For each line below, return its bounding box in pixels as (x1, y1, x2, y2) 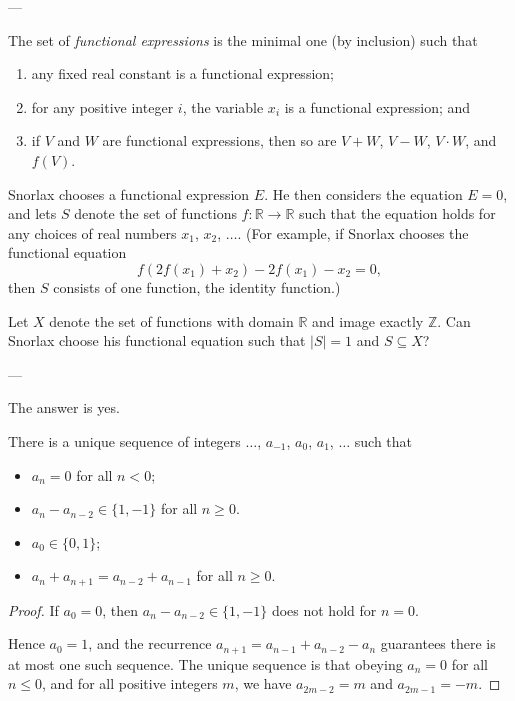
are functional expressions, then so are (102, 130, 337, 151)
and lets (8, 203, 57, 224)
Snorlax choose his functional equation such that (8, 330, 306, 351)
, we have (234, 673, 292, 694)
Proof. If (8, 599, 59, 620)
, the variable (182, 96, 264, 117)
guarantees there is (380, 633, 496, 654)
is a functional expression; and (284, 96, 471, 117)
